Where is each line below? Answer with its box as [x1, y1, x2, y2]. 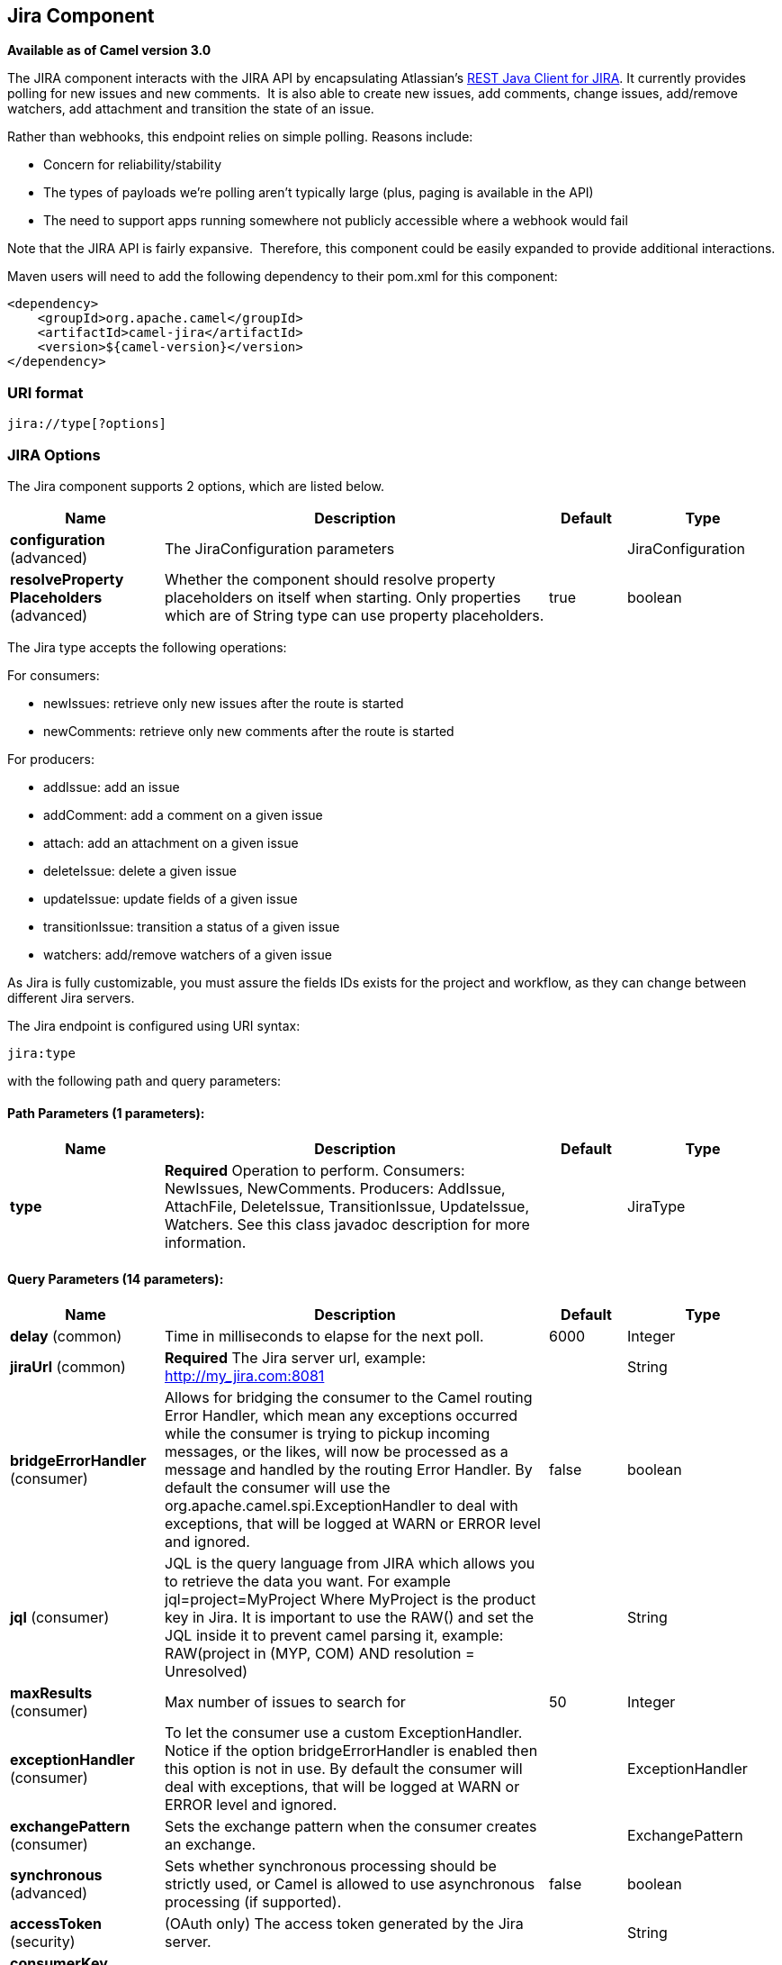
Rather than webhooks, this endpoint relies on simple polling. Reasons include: [7, 129, 473, 145]
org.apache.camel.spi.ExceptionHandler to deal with [165, 1496, 518, 1515]
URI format [7, 383, 84, 402]
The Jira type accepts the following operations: [7, 639, 287, 655]
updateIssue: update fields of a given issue [43, 890, 298, 906]
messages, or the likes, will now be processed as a [165, 1442, 508, 1461]
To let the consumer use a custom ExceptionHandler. [165, 1724, 523, 1742]
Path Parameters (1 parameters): [7, 1105, 205, 1121]
